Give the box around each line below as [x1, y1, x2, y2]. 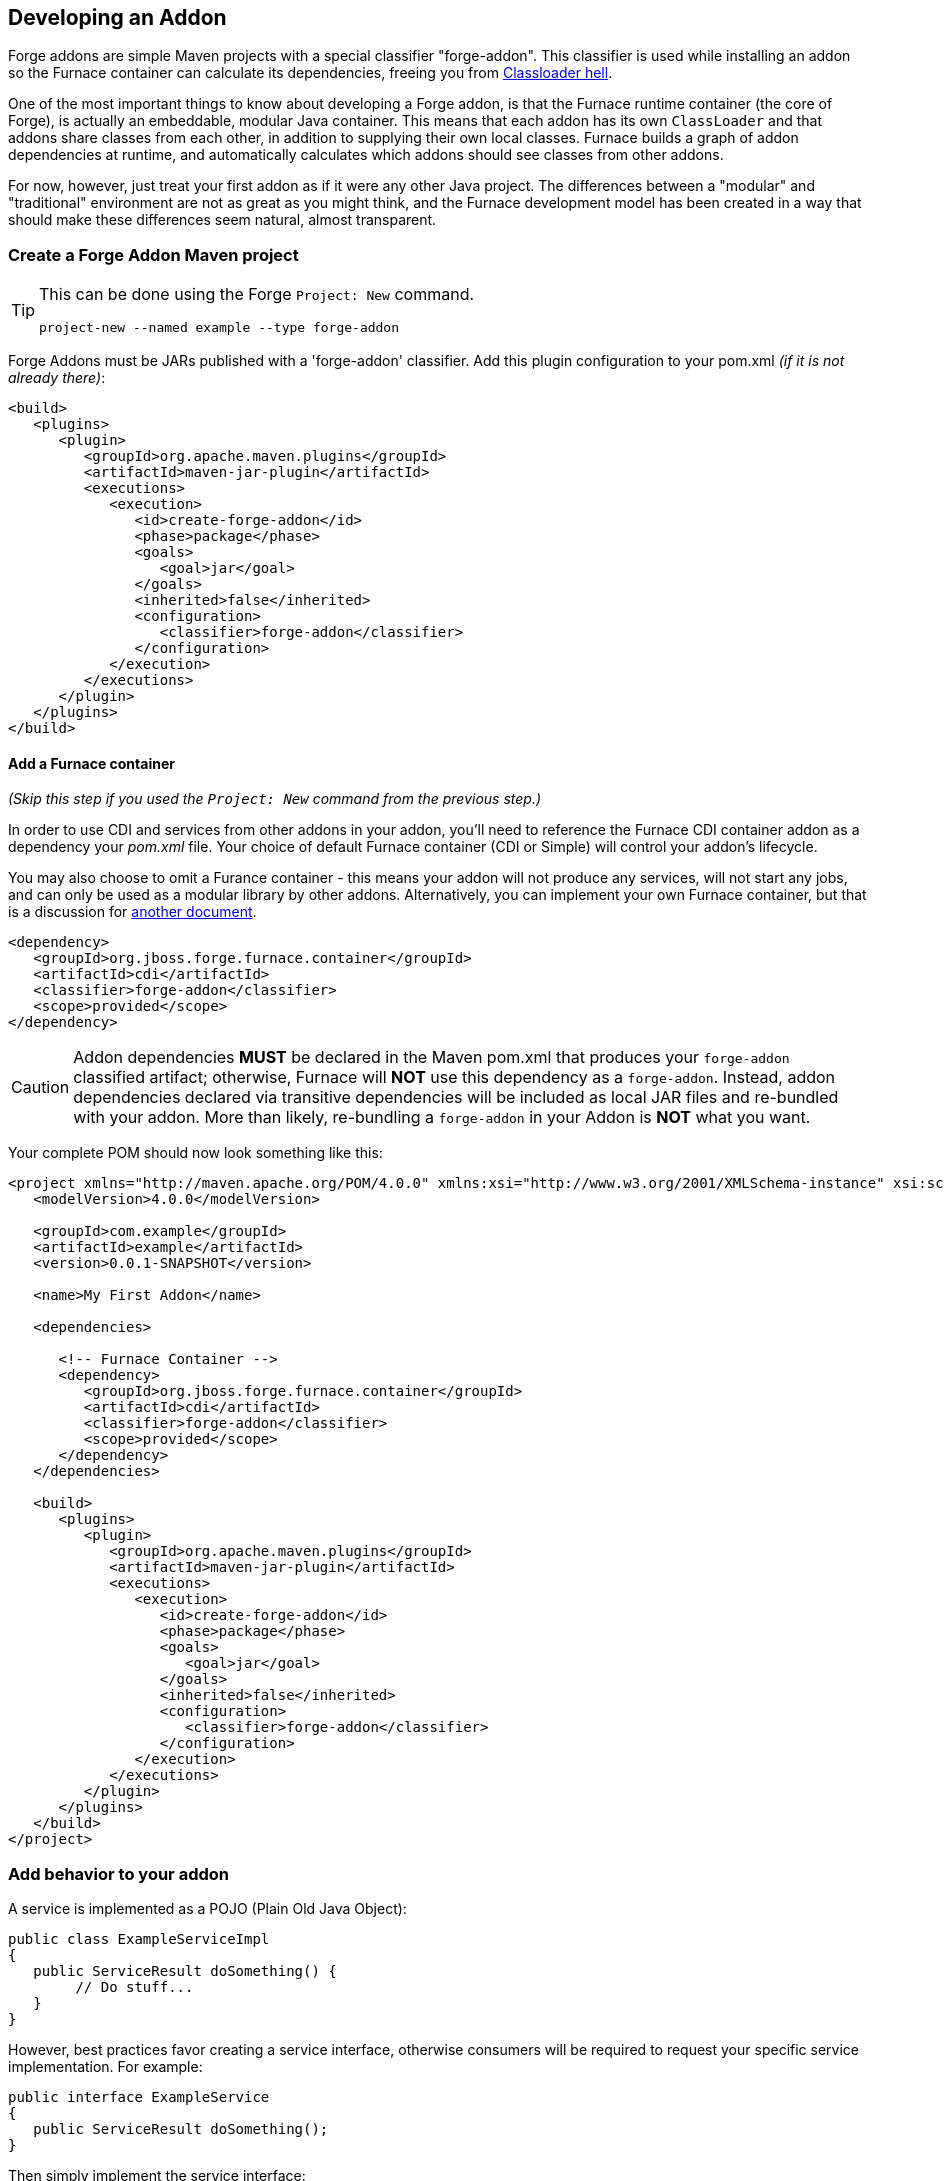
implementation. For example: [8, 2058, 203, 2076]
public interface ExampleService [8, 2089, 270, 2106]
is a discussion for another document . [8, 903, 257, 921]
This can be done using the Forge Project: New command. [39, 284, 475, 305]
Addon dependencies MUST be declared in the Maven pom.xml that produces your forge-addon [73, 1047, 790, 1068]
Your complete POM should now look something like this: [8, 1144, 383, 1162]
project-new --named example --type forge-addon [39, 320, 400, 336]
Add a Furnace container [8, 754, 175, 772]
